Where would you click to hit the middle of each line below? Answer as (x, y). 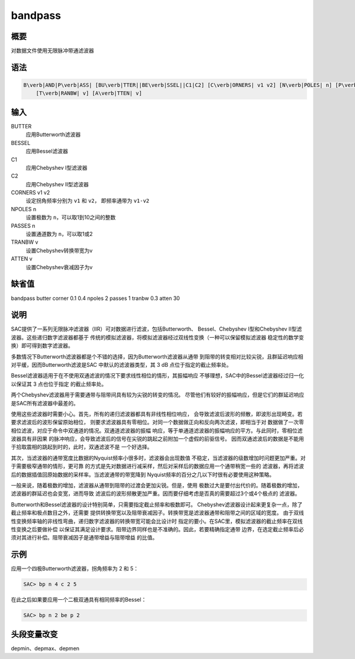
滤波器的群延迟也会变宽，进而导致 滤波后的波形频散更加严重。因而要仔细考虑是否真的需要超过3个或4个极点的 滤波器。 (156, 493)
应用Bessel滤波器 (47, 151)
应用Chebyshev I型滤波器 (57, 167)
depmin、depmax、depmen (45, 648)
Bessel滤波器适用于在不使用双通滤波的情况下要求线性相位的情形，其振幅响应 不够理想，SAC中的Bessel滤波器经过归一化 (157, 376)
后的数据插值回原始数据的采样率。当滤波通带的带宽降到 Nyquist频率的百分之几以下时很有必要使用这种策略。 (143, 474)
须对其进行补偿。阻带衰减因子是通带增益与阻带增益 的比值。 (84, 538)
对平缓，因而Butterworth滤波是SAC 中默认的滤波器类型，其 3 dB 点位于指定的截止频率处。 (121, 364)
